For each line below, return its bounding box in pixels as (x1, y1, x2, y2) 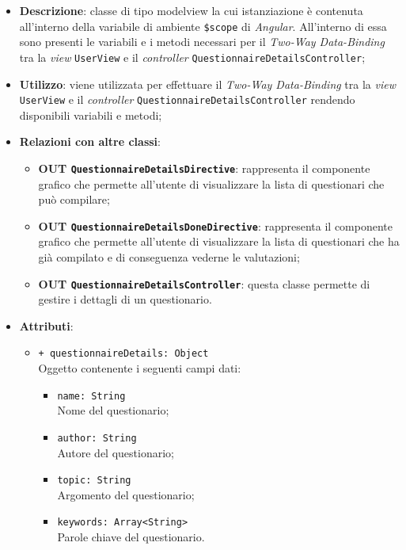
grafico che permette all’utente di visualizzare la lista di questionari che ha (38, 233, 400, 250)
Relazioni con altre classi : (19, 133, 161, 150)
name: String (57, 390, 126, 402)
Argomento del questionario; (57, 486, 195, 502)
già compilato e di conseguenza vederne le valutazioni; (38, 249, 300, 265)
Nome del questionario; (57, 402, 169, 418)
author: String (57, 432, 137, 444)
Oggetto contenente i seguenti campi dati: (38, 360, 241, 376)
